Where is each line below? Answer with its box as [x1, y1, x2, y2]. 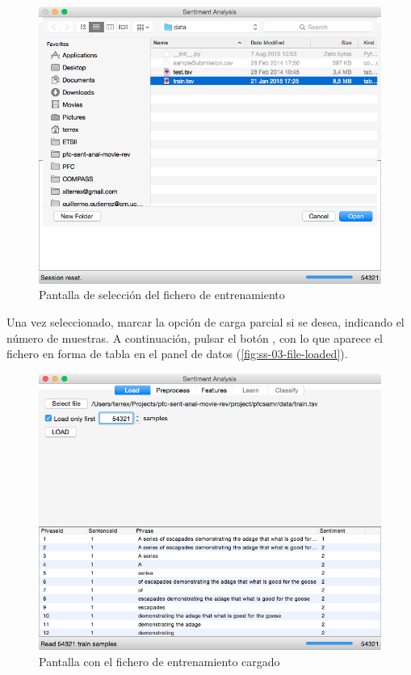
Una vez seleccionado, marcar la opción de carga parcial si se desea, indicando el [6, 313, 405, 330]
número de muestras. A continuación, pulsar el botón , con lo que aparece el [6, 329, 383, 346]
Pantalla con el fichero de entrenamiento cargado [39, 653, 280, 669]
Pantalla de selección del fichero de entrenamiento [39, 286, 285, 303]
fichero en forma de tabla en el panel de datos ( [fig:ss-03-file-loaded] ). [6, 345, 348, 362]
